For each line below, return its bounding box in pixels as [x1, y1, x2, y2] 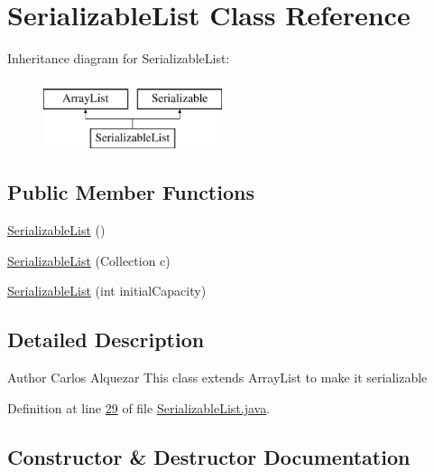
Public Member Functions [7, 178, 254, 206]
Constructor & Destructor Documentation [7, 442, 411, 470]
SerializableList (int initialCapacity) [7, 281, 207, 300]
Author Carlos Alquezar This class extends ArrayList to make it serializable [7, 368, 428, 387]
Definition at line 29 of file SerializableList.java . [7, 398, 271, 417]
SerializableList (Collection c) [7, 250, 171, 269]
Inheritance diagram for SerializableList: [7, 49, 230, 68]
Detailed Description [7, 326, 205, 354]
